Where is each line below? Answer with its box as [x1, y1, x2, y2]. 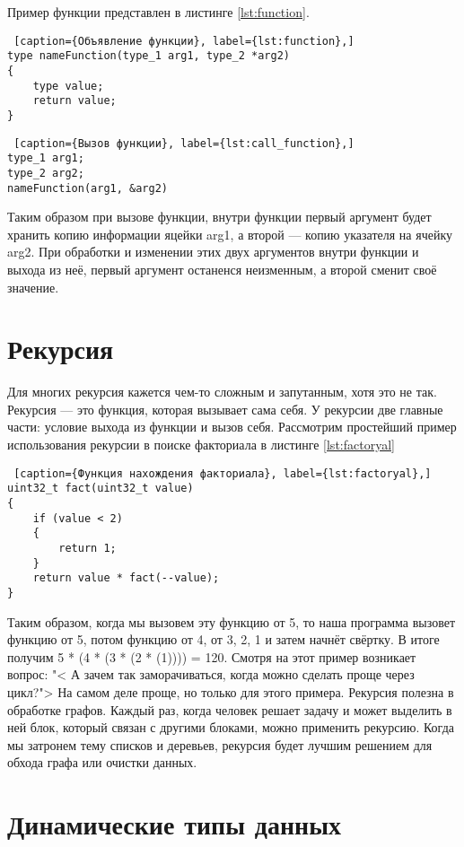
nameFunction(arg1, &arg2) [7, 181, 168, 195]
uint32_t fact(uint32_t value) [7, 482, 194, 495]
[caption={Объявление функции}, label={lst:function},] [13, 34, 355, 48]
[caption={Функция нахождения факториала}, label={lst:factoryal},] [13, 467, 432, 480]
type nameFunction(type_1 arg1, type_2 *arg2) [7, 49, 290, 63]
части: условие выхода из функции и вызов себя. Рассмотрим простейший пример [7, 417, 457, 436]
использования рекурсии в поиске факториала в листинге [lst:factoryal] [7, 435, 395, 454]
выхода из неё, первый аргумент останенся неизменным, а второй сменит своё [7, 259, 437, 278]
